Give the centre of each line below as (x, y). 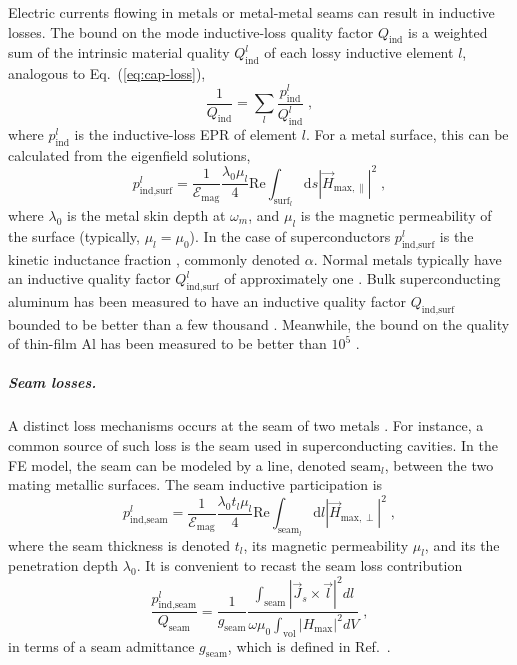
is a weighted (448, 31)
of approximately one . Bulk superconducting (362, 278)
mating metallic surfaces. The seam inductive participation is (195, 484)
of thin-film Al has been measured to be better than (167, 343)
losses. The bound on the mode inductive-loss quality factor (191, 31)
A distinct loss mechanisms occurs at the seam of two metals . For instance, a (246, 425)
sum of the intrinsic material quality (119, 52)
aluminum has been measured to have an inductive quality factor (207, 300)
